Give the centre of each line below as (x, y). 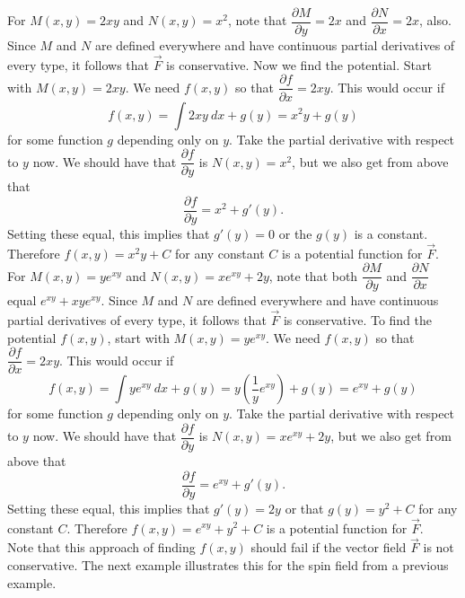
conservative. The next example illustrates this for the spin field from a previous (228, 564)
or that (304, 508)
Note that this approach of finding (101, 547)
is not (439, 547)
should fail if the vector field (329, 547)
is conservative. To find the (358, 320)
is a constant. (391, 233)
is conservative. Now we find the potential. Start (299, 64)
